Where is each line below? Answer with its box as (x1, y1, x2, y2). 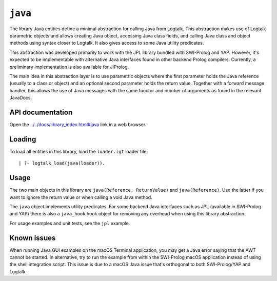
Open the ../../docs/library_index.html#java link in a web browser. (9, 121, 147, 128)
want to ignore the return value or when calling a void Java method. (9, 194, 152, 200)
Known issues (9, 233, 56, 242)
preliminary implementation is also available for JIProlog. (9, 64, 129, 70)
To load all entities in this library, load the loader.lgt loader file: (9, 148, 148, 154)
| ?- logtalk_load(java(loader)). (18, 160, 105, 166)
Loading (9, 135, 36, 144)
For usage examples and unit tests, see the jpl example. (9, 220, 130, 226)
